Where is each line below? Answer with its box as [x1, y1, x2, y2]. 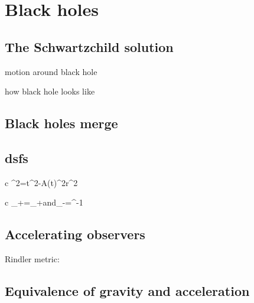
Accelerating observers [5, 225, 145, 243]
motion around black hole [5, 65, 97, 77]
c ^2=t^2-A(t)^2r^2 [5, 176, 78, 188]
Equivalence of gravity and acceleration [5, 282, 250, 300]
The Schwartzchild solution [5, 37, 174, 56]
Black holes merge [5, 114, 118, 132]
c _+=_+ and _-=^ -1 [5, 196, 83, 208]
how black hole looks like [5, 85, 95, 97]
